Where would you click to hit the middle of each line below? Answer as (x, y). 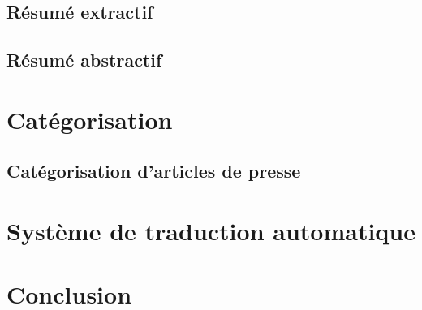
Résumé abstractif (84, 60)
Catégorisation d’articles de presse (154, 171)
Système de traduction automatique (211, 230)
